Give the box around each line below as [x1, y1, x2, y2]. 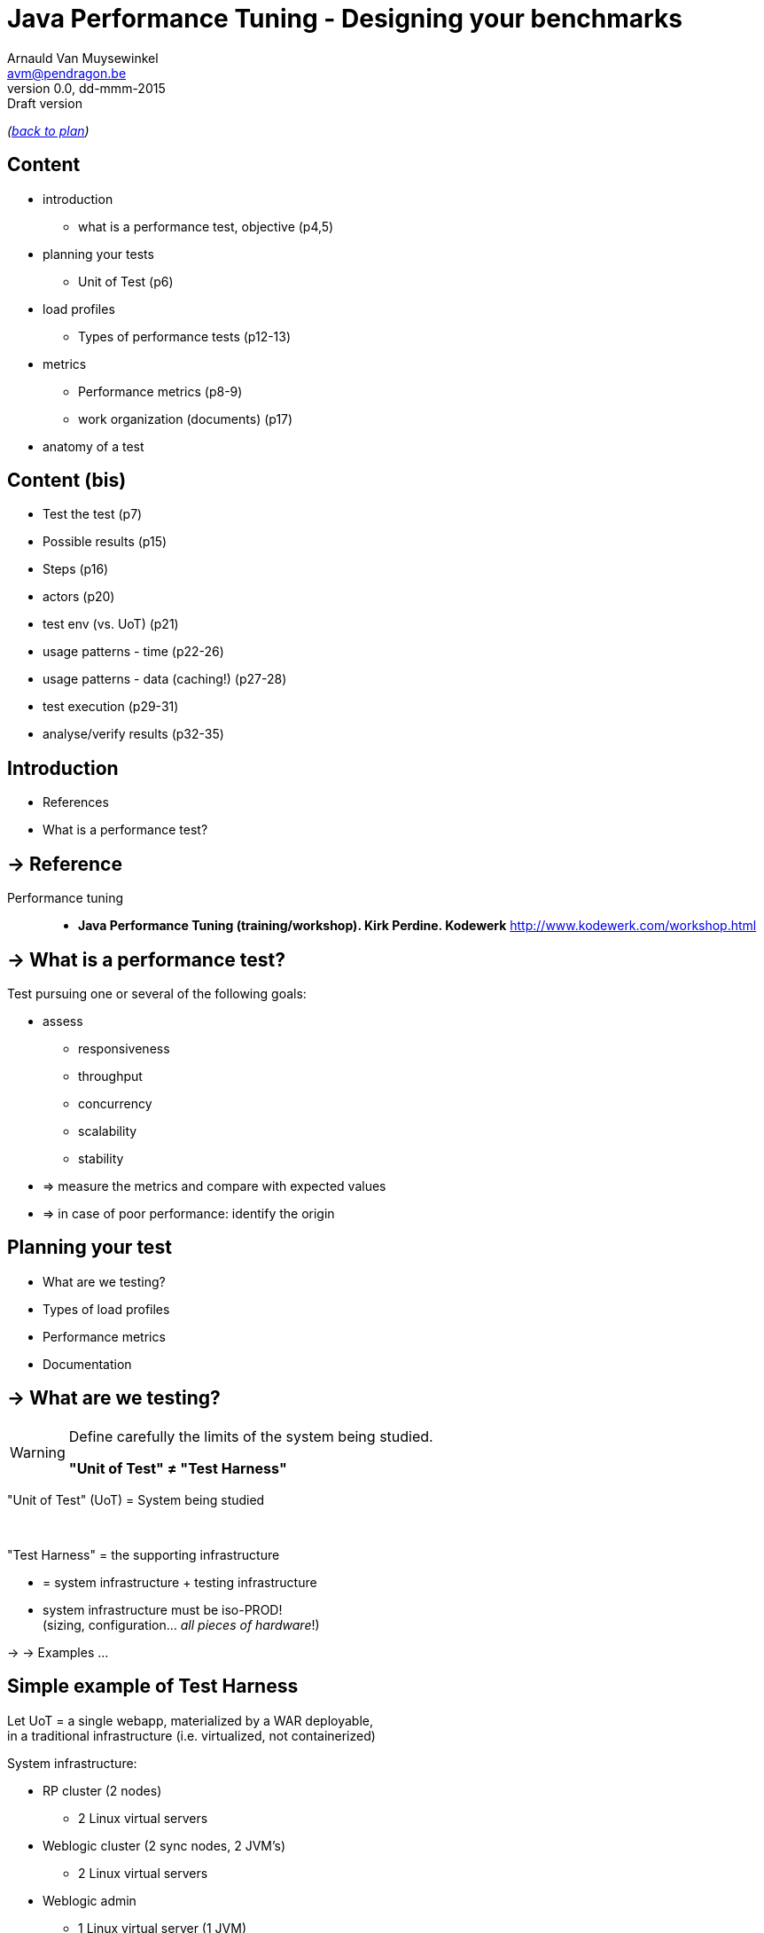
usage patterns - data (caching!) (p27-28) [43, 671, 287, 687]
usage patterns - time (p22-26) [43, 644, 224, 660]
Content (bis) [7, 469, 127, 492]
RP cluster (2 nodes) [43, 1782, 162, 1798]
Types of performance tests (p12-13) [78, 328, 292, 344]
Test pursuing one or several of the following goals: [7, 985, 307, 1001]
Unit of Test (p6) [78, 273, 174, 289]
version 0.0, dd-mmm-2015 [7, 80, 166, 96]
